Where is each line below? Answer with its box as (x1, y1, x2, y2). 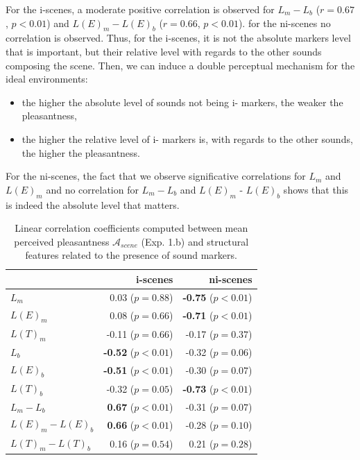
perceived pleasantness (14, 234, 110, 248)
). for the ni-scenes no (238, 15, 331, 30)
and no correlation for (46, 182, 139, 196)
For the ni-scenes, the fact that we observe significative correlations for (6, 169, 306, 183)
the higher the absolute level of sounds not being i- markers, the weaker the (22, 94, 343, 109)
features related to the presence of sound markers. (25, 248, 237, 262)
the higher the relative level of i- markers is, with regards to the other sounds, (22, 131, 353, 146)
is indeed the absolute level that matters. (6, 197, 180, 212)
